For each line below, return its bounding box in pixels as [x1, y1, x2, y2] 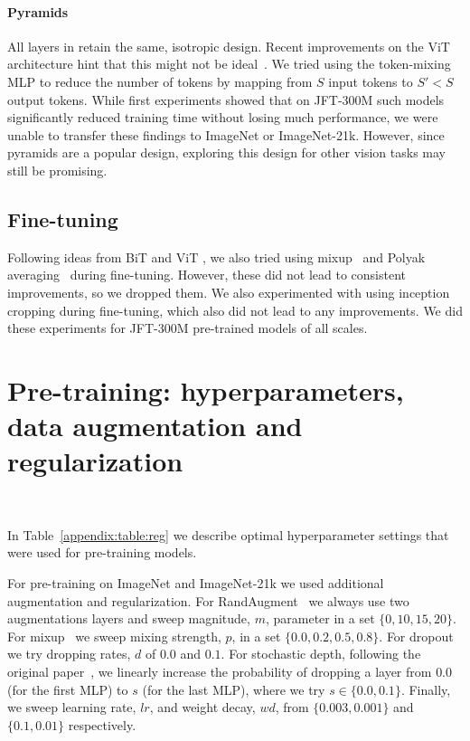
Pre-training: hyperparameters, [7, 371, 404, 408]
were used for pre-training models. [7, 543, 197, 562]
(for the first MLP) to [7, 679, 128, 698]
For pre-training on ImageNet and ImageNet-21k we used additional [7, 574, 384, 592]
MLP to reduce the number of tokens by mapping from [7, 71, 313, 90]
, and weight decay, [149, 698, 256, 717]
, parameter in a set [265, 609, 375, 628]
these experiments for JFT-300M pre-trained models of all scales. [7, 318, 368, 337]
